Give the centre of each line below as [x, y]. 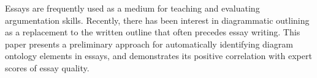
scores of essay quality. [47, 67]
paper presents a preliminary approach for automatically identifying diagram [149, 44]
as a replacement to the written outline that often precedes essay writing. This [153, 32]
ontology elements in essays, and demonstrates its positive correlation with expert [158, 56]
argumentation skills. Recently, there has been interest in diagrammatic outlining [157, 20]
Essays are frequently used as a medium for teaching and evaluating [132, 8]
